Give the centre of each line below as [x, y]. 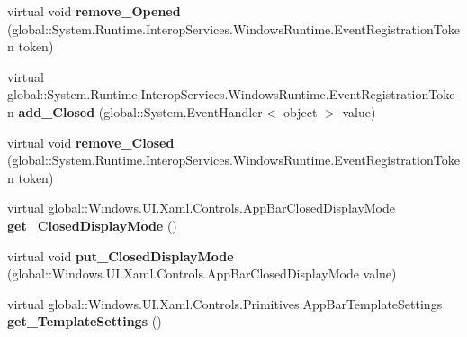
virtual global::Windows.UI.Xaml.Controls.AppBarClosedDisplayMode [202, 208]
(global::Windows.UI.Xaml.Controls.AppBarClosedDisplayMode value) [202, 273]
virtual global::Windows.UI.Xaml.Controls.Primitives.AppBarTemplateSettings [225, 303]
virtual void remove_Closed [91, 142]
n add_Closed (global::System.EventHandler [135, 111]
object [301, 111]
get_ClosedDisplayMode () [92, 225]
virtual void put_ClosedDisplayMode [121, 255]
